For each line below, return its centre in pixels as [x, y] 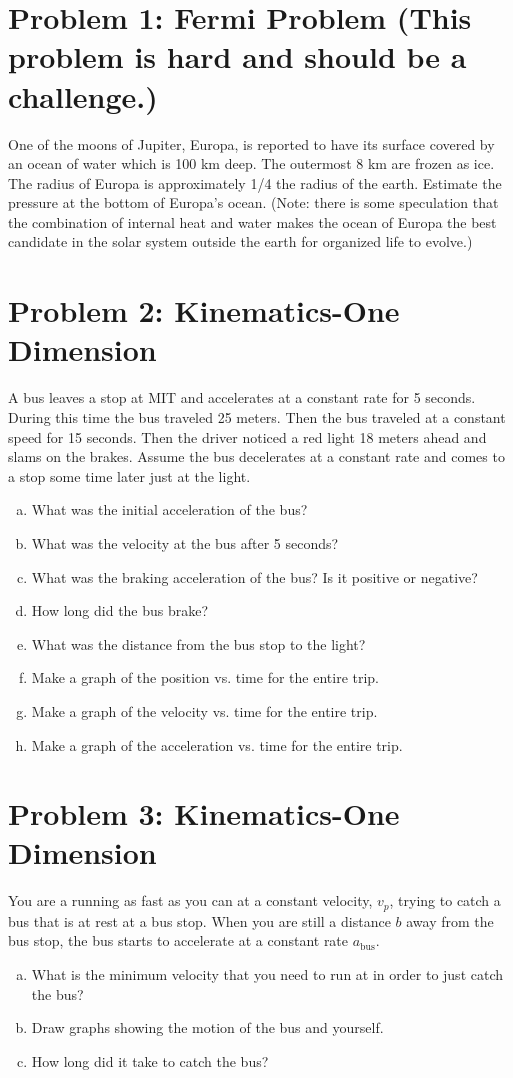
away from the [450, 920]
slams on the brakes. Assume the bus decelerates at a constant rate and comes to [256, 456]
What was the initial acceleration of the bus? [169, 509]
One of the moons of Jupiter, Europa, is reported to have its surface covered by [251, 143]
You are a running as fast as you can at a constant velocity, [190, 900]
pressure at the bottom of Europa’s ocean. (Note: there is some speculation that [253, 202]
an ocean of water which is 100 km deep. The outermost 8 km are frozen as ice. [251, 163]
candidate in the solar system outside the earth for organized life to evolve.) [240, 241]
